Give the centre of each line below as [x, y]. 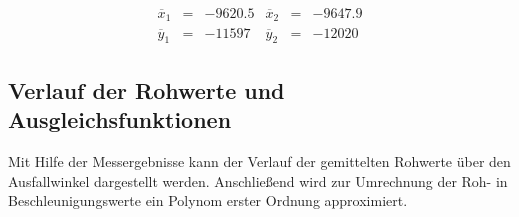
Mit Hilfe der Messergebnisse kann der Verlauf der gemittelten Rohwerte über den [259, 160]
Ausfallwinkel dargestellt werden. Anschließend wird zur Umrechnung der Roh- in [258, 180]
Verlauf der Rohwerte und [146, 89]
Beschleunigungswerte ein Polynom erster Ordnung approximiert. [208, 200]
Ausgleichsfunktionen [120, 119]
